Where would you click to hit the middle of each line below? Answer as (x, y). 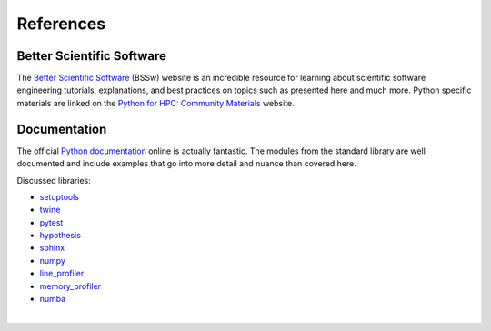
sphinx (52, 248)
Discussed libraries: (54, 180)
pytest (51, 222)
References (61, 24)
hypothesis (60, 236)
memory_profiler (70, 286)
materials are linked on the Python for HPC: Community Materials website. (155, 103)
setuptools (59, 196)
